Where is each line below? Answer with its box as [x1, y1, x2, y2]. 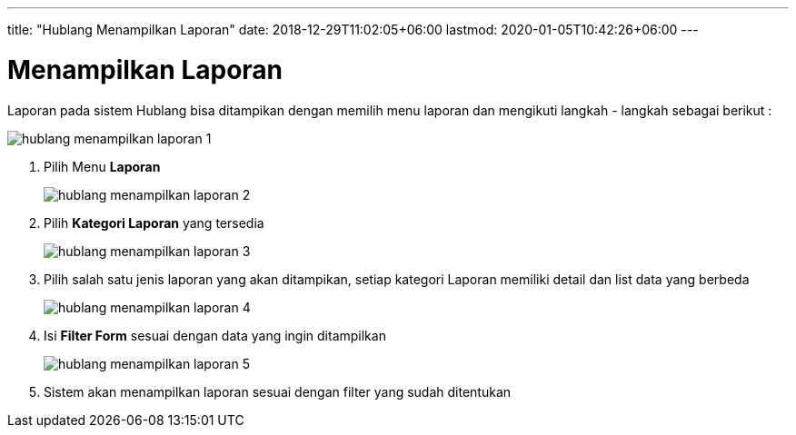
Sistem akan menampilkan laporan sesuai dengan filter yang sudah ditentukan [44, 383, 512, 400]
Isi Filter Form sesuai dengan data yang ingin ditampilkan [44, 327, 386, 343]
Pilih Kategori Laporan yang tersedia [44, 214, 264, 231]
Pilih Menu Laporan [44, 158, 161, 174]
